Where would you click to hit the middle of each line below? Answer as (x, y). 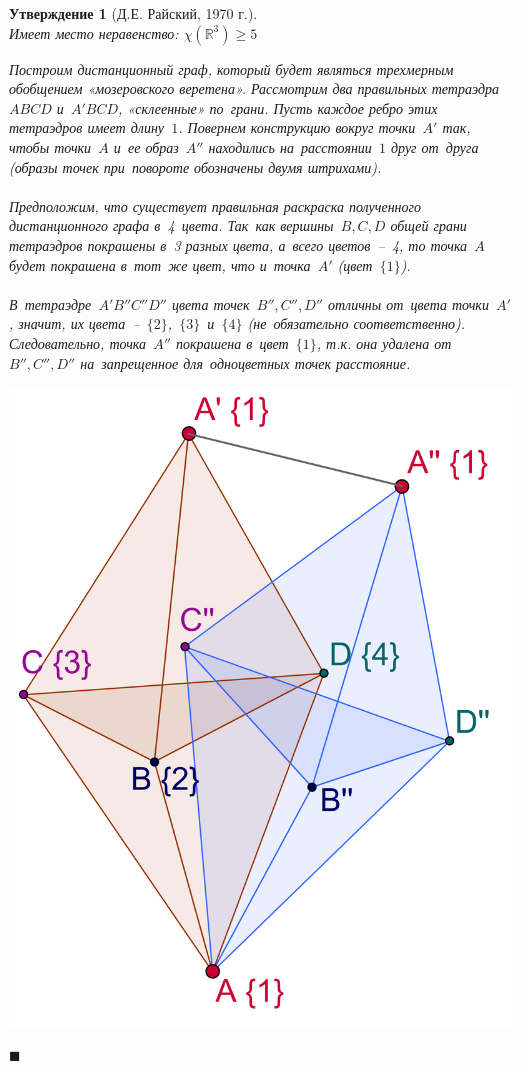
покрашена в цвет (232, 342)
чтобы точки (50, 146)
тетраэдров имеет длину (87, 127)
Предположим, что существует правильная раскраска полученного (215, 205)
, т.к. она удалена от (384, 342)
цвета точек (210, 303)
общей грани (428, 225)
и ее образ (146, 146)
